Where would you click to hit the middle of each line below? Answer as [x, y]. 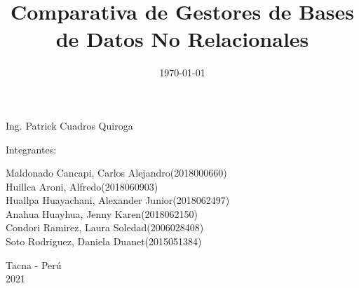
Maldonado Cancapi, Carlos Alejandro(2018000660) [116, 173]
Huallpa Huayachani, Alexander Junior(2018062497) [118, 200]
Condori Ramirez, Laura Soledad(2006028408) [105, 227]
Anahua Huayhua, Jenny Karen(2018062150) [102, 213]
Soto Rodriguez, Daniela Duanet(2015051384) [104, 241]
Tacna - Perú [34, 265]
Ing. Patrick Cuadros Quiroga [69, 125]
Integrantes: [31, 149]
